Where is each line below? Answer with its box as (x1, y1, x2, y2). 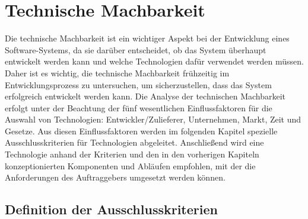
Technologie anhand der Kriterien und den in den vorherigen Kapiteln (5, 148, 259, 160)
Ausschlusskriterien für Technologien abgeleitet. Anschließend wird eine (5, 136, 264, 149)
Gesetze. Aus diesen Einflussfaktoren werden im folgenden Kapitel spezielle (5, 124, 278, 137)
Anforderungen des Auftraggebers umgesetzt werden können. (5, 171, 226, 183)
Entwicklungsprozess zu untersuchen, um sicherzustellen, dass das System (5, 78, 272, 91)
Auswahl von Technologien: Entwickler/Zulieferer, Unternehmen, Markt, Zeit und (5, 113, 301, 125)
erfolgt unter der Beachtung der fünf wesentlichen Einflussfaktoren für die (5, 101, 272, 114)
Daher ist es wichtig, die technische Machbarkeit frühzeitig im (5, 66, 230, 79)
